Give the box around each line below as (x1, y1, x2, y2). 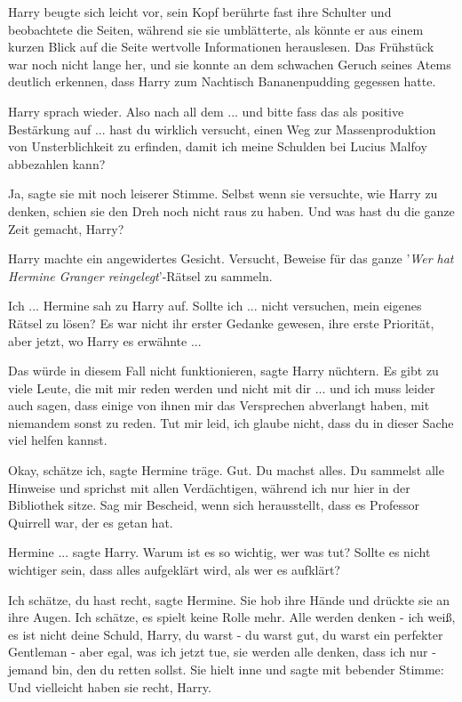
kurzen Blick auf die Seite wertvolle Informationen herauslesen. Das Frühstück (8, 37, 434, 56)
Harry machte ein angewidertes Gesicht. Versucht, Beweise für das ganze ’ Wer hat (8, 249, 454, 268)
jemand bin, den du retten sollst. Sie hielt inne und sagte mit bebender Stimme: (8, 660, 444, 678)
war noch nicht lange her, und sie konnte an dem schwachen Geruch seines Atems (8, 54, 451, 73)
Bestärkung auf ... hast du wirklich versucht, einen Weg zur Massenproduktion (8, 119, 436, 138)
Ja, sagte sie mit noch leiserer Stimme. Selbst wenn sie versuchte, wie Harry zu (8, 184, 438, 203)
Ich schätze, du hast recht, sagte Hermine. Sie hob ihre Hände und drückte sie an (8, 590, 450, 609)
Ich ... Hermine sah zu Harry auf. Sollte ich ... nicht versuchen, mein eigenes (8, 296, 422, 315)
